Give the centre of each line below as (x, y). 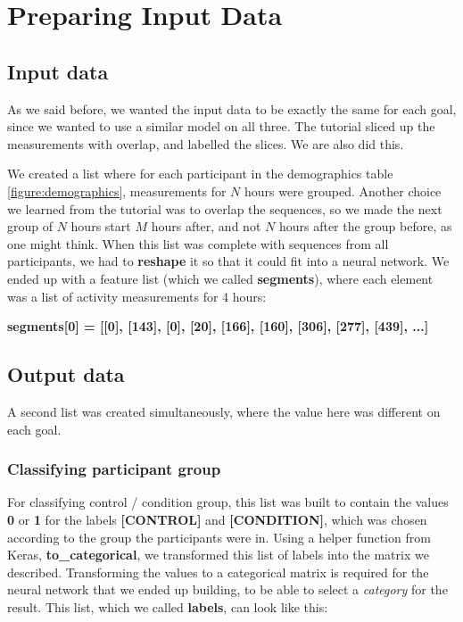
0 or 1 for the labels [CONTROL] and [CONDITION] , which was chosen (217, 519)
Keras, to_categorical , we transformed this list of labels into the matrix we (218, 555)
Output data (66, 374)
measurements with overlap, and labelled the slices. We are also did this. (206, 143)
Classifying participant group (114, 469)
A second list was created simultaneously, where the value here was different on (224, 411)
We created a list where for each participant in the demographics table (200, 174)
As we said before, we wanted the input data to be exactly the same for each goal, (232, 108)
